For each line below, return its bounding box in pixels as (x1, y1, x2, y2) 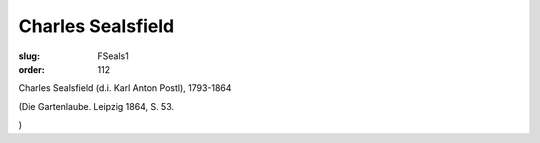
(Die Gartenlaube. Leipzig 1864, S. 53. (18, 100, 175, 112)
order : (18, 63, 45, 75)
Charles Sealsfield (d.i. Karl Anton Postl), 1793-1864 (18, 82, 232, 94)
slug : (18, 50, 40, 62)
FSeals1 (97, 50, 129, 62)
